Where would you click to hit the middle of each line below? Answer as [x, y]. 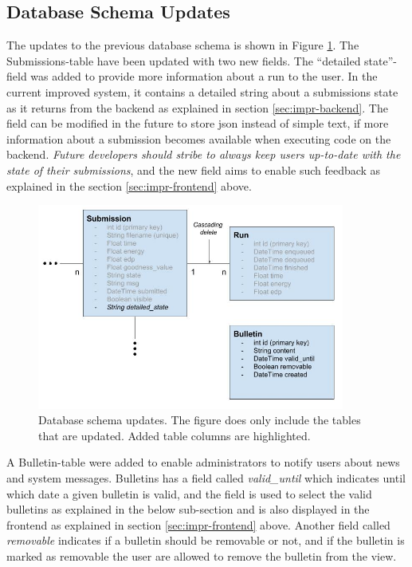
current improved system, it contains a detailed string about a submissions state [202, 91]
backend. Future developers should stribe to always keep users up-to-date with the [204, 154]
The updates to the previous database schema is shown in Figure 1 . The [183, 45]
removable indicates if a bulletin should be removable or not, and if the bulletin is [206, 540]
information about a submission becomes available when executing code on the [199, 138]
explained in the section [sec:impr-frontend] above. [129, 185]
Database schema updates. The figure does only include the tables [200, 420]
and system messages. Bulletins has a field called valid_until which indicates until [206, 477]
